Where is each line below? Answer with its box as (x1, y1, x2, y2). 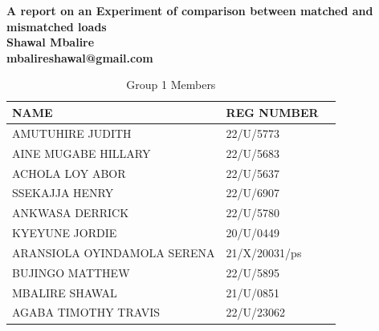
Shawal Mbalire (6, 34, 95, 50)
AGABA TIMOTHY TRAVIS (12, 304, 161, 321)
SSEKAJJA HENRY (12, 184, 114, 201)
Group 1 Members (126, 76, 216, 93)
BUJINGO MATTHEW (12, 264, 130, 281)
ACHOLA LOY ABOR (12, 164, 126, 181)
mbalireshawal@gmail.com (6, 49, 153, 66)
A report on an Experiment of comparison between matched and (6, 2, 373, 18)
